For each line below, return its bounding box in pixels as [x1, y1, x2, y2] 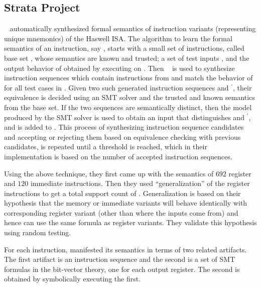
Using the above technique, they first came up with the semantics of [4, 168, 214, 178]
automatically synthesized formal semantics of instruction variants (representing [10, 23, 256, 34]
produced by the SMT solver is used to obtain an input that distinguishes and [4, 112, 244, 122]
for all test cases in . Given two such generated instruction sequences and [4, 82, 229, 92]
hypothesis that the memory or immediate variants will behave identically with [4, 198, 247, 208]
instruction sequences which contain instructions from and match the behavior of [4, 72, 253, 83]
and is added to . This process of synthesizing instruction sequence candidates [4, 122, 244, 132]
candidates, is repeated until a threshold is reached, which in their [4, 141, 207, 152]
